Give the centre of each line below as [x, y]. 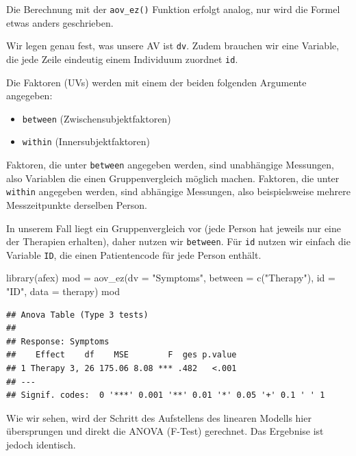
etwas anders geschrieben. [60, 22]
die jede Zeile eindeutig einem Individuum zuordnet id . [122, 59]
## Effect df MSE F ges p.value [122, 355]
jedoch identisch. [41, 444]
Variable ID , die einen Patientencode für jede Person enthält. [134, 254]
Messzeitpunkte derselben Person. [77, 204]
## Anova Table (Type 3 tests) [77, 315]
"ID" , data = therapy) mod [63, 291]
